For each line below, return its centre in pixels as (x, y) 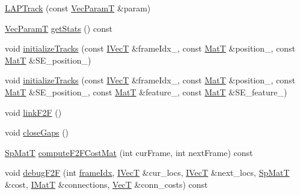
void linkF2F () (33, 112)
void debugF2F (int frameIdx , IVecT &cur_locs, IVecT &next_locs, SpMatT (147, 172)
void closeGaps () (37, 132)
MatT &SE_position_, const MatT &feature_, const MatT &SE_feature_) (146, 91)
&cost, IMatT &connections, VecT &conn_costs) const (106, 184)
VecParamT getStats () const (59, 28)
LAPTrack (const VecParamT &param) (78, 8)
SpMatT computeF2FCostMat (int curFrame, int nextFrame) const (129, 152)
